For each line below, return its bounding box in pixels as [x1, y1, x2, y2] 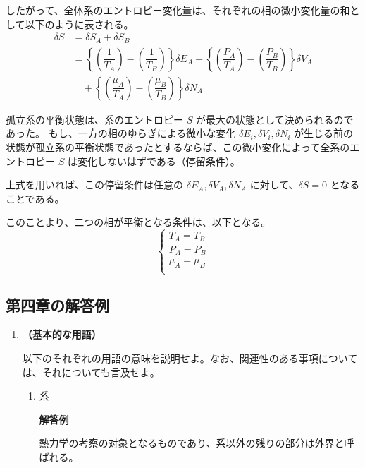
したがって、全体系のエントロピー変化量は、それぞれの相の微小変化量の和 [6, 3, 350, 17]
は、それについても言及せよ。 [22, 364, 160, 379]
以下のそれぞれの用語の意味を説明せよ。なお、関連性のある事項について [22, 351, 358, 366]
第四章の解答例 [6, 294, 109, 316]
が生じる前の [293, 126, 353, 140]
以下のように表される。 [25, 16, 134, 31]
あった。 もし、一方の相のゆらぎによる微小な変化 [6, 126, 236, 140]
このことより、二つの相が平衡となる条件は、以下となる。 [6, 215, 271, 229]
